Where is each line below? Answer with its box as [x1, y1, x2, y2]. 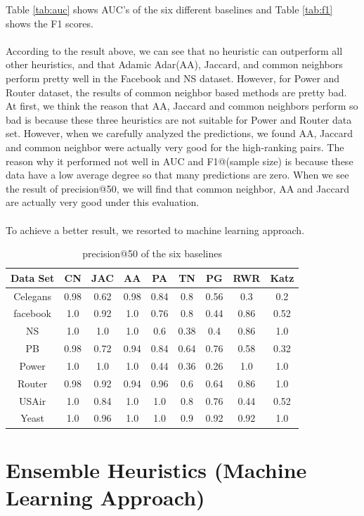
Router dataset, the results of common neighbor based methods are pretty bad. [6, 84, 347, 99]
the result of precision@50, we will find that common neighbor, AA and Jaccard [6, 181, 349, 195]
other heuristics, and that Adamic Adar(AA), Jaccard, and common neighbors [6, 57, 343, 72]
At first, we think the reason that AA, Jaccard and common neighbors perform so [6, 98, 358, 113]
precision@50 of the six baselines [82, 246, 222, 261]
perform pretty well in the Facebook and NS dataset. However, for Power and [6, 70, 340, 85]
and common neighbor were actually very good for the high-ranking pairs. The [6, 139, 344, 154]
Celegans [13, 288, 51, 303]
